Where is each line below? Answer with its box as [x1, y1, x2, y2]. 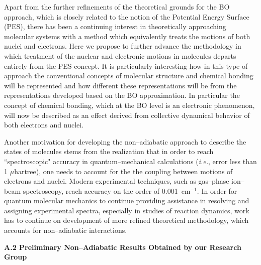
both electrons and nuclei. [4, 119, 84, 130]
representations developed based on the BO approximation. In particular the [4, 90, 240, 100]
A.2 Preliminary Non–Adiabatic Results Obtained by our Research [4, 241, 241, 252]
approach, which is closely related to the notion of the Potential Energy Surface [4, 11, 249, 22]
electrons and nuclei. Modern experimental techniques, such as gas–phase [4, 176, 229, 186]
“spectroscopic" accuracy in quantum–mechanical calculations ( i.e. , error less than [4, 156, 257, 166]
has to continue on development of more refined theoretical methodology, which [4, 215, 249, 225]
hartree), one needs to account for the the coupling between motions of [14, 166, 233, 176]
